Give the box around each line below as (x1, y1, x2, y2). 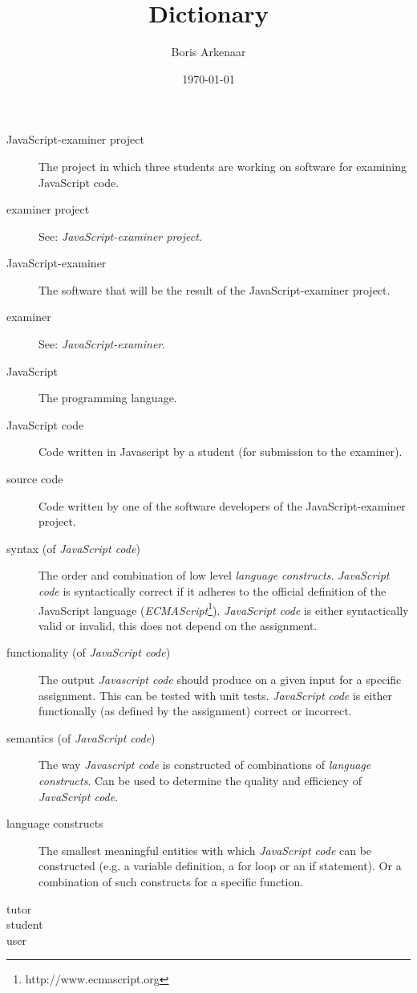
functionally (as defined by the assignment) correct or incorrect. (38, 702, 352, 719)
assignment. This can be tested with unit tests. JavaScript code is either (38, 686, 393, 703)
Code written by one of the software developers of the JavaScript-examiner (38, 497, 406, 514)
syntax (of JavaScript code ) (6, 539, 140, 556)
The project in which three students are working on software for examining (38, 157, 407, 174)
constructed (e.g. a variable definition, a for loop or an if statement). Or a (38, 857, 402, 874)
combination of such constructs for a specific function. (38, 873, 304, 889)
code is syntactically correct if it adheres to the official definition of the (38, 583, 387, 599)
